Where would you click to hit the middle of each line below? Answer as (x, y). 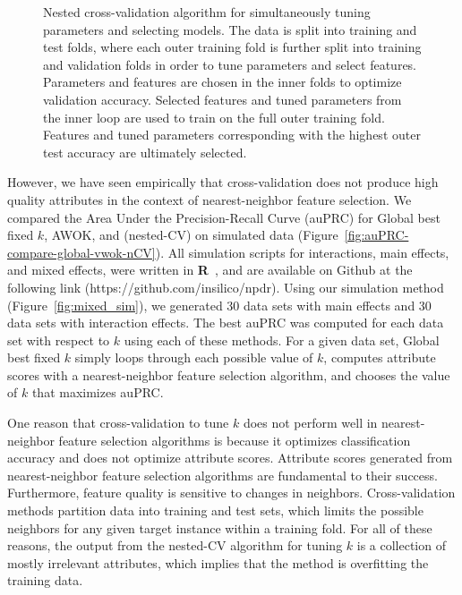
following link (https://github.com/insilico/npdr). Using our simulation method (226, 287)
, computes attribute (380, 357)
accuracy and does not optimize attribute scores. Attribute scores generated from (230, 458)
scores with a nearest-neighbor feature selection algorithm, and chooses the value (229, 374)
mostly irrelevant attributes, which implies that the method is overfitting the (218, 562)
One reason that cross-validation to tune (118, 423)
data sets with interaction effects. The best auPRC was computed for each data (226, 323)
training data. (45, 580)
